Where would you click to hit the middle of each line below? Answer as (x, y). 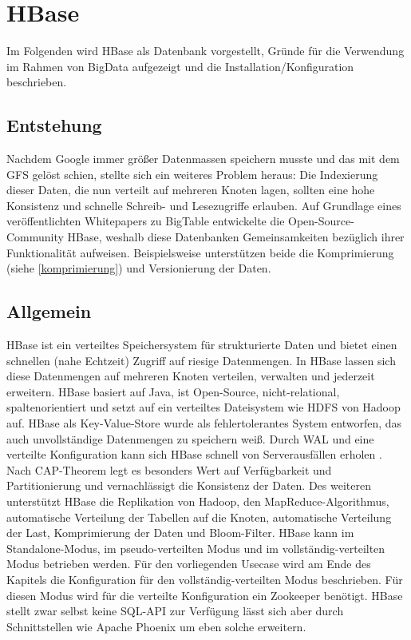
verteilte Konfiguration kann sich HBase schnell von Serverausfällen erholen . (194, 454)
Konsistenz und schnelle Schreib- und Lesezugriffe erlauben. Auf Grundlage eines (204, 205)
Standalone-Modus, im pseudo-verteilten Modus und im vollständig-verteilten (196, 548)
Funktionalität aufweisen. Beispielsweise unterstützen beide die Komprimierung (200, 252)
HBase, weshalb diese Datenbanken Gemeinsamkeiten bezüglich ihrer (236, 237)
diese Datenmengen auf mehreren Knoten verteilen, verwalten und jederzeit (191, 376)
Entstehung (54, 125)
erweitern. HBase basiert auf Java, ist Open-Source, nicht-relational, (173, 391)
